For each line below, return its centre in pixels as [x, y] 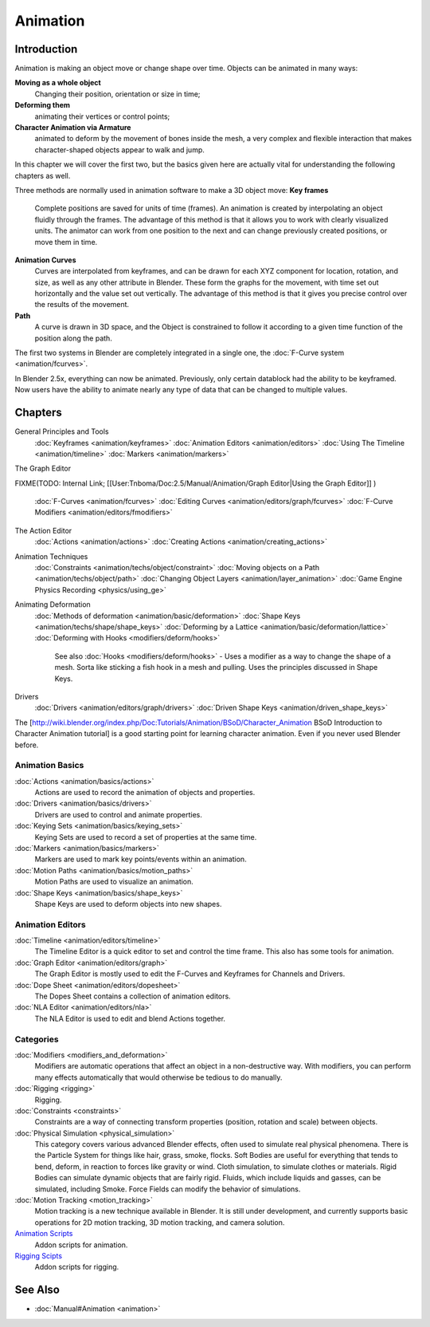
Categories [37, 1039]
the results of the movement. [82, 305]
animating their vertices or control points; [102, 116]
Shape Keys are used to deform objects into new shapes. [128, 904]
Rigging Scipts [39, 1255]
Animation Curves [45, 260]
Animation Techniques [51, 556]
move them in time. [66, 242]
